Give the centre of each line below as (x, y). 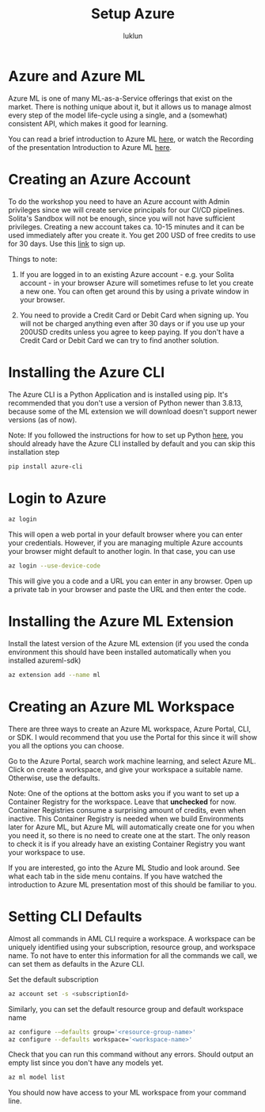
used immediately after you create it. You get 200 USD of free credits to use (132, 235)
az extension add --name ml (55, 675)
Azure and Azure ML (77, 76)
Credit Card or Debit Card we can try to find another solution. (119, 340)
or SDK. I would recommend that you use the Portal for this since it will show (133, 737)
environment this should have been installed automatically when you (120, 652)
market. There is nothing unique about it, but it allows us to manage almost (130, 106)
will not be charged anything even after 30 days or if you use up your (132, 323)
